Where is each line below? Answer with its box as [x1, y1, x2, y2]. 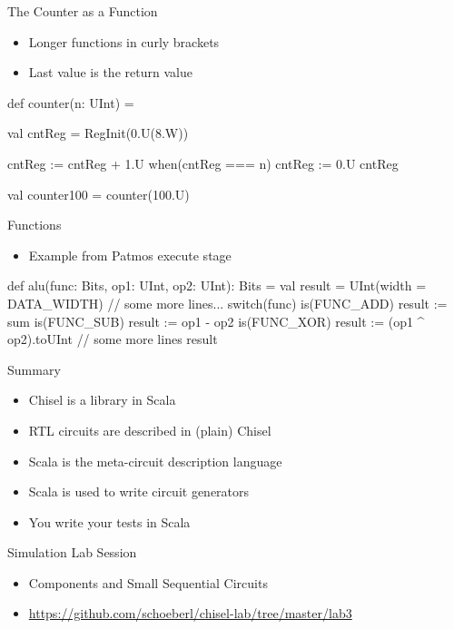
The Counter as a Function [7, 2, 158, 20]
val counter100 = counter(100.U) [7, 184, 190, 203]
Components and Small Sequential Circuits [28, 573, 268, 592]
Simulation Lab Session [7, 543, 137, 562]
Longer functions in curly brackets [28, 32, 220, 51]
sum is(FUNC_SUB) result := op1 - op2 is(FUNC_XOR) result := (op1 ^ [7, 311, 425, 330]
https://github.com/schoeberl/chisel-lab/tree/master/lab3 [28, 604, 352, 623]
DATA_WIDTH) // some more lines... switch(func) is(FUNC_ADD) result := [7, 293, 448, 312]
